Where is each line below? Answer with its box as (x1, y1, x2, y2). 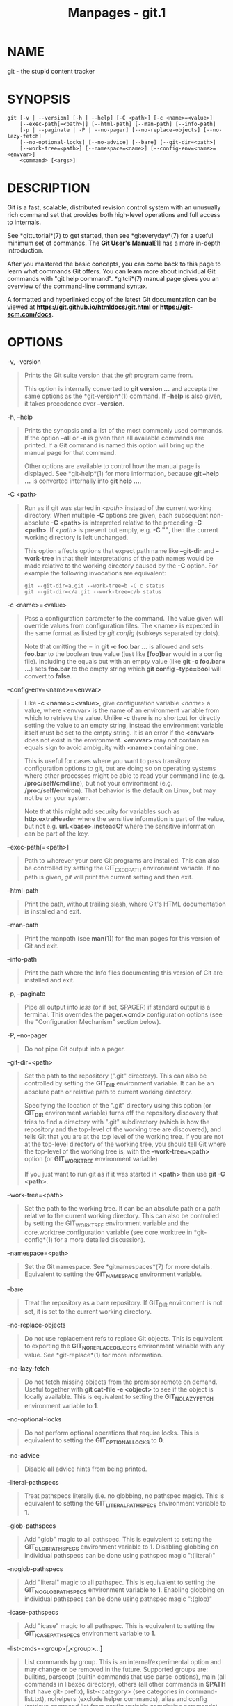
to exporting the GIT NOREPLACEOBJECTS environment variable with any (24, 1341, 225, 1352)
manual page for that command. (24, 448, 117, 456)
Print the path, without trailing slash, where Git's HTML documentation (24, 900, 226, 908)
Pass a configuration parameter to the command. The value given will (24, 614, 224, 622)
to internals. (7, 218, 42, 226)
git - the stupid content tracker (7, 67, 95, 75)
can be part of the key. (24, 829, 90, 838)
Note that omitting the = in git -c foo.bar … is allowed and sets (24, 642, 204, 651)
